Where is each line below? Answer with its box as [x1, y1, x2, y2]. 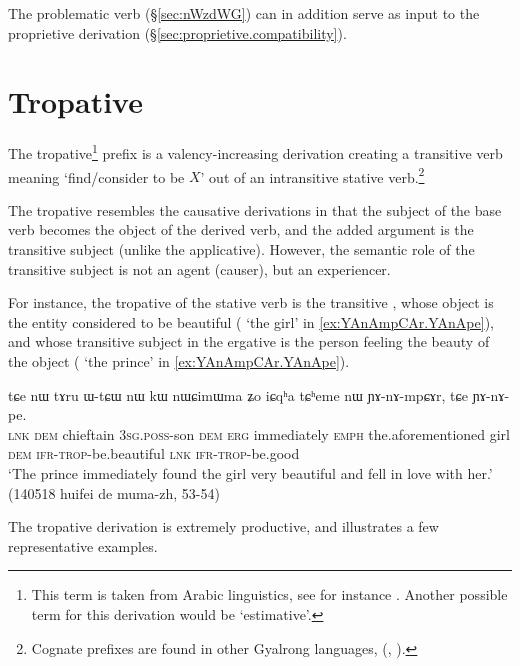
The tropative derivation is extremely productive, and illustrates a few [8, 516, 439, 537]
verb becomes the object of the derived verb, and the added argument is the [8, 219, 474, 240]
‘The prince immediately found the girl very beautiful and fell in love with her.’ [8, 462, 493, 483]
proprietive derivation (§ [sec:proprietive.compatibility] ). [8, 22, 347, 43]
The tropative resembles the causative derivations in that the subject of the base [8, 199, 502, 220]
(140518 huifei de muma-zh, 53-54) [8, 482, 220, 503]
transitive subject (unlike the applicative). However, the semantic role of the [8, 239, 475, 259]
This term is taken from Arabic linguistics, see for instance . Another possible [31, 584, 508, 605]
